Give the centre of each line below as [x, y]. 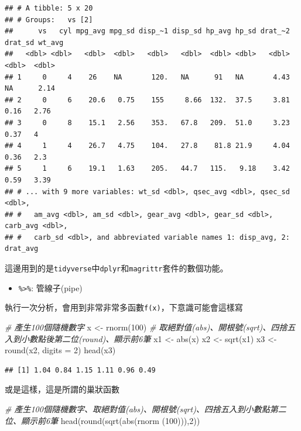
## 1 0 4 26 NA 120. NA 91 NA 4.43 [147, 77]
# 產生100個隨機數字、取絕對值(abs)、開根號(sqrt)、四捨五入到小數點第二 [146, 409]
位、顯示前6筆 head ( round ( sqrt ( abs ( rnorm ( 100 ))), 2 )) [102, 420]
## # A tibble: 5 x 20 [49, 8]
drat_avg [22, 249]
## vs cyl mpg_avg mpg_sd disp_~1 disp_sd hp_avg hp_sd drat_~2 [147, 31]
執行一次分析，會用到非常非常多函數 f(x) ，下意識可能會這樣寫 [124, 307]
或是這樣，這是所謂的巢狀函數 [62, 389]
